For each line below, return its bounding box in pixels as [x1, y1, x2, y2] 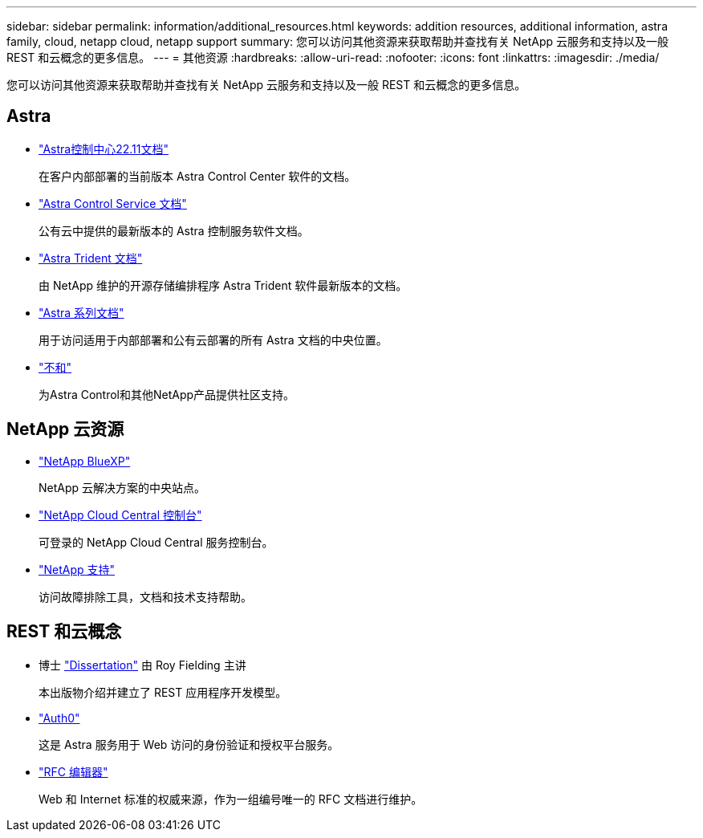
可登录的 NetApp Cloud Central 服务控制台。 [39, 535, 274, 549]
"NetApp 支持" [39, 562, 116, 576]
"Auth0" [39, 710, 80, 725]
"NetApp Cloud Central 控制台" [39, 507, 202, 522]
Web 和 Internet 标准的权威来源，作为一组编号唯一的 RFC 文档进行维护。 [39, 791, 423, 806]
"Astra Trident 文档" [39, 250, 143, 265]
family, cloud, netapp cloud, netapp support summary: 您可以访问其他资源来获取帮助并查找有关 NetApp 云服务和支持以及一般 [6, 35, 668, 48]
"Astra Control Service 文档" [39, 196, 187, 210]
